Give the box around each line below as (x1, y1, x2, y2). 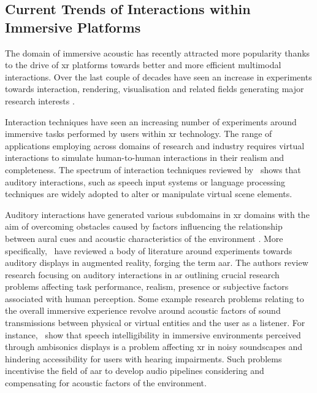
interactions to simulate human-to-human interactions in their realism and (5, 151, 285, 164)
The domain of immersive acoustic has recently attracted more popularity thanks (5, 46, 310, 59)
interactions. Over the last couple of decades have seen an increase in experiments (5, 70, 312, 83)
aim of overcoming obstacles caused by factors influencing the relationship (5, 220, 283, 233)
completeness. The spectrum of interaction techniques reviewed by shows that (5, 163, 301, 176)
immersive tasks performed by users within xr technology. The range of (5, 127, 272, 140)
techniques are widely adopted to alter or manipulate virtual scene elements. (5, 187, 292, 200)
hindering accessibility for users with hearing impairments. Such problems (5, 352, 282, 365)
